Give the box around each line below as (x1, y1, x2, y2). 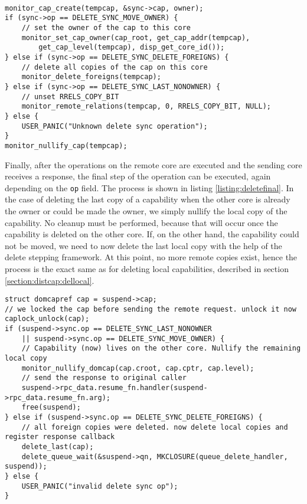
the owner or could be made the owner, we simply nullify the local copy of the (5, 204, 288, 217)
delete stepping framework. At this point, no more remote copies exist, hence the (5, 251, 298, 263)
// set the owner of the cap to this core (21, 23, 191, 32)
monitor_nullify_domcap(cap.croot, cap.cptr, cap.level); (21, 364, 254, 372)
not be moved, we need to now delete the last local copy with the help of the (5, 239, 282, 251)
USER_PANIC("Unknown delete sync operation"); (21, 122, 208, 130)
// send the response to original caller (21, 374, 187, 382)
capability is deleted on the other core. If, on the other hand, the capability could (5, 228, 299, 240)
